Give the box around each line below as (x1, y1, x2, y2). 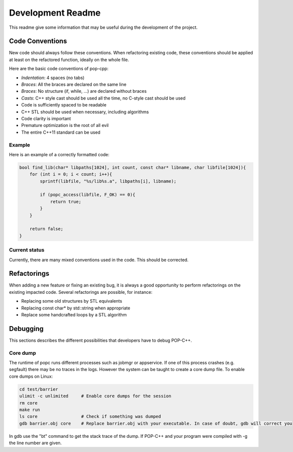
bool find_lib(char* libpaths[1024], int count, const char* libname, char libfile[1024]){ (19, 164, 246, 170)
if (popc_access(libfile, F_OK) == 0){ (40, 192, 135, 198)
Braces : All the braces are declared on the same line (21, 82, 126, 87)
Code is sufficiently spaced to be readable (21, 102, 107, 108)
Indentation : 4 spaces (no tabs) (21, 75, 85, 81)
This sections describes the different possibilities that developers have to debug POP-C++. (9, 337, 192, 343)
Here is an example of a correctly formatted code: (9, 151, 110, 157)
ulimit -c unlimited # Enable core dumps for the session (19, 393, 171, 399)
